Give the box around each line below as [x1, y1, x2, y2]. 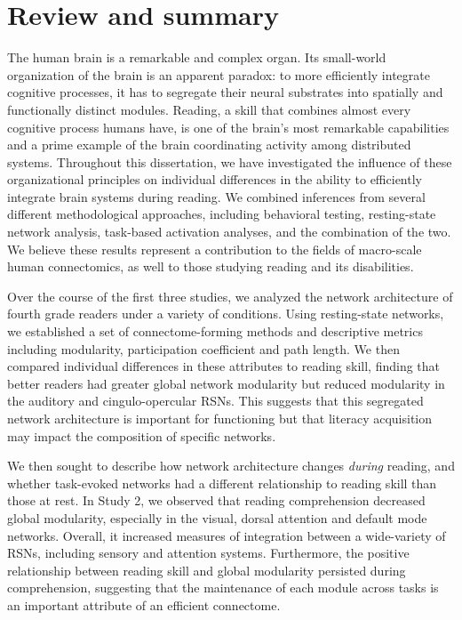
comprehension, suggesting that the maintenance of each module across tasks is [7, 578, 439, 597]
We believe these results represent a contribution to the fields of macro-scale [7, 239, 422, 258]
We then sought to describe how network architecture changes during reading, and [7, 456, 455, 475]
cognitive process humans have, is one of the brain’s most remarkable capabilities [7, 117, 450, 136]
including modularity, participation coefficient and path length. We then [7, 339, 400, 358]
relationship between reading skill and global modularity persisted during [7, 560, 406, 579]
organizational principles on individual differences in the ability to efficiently [7, 170, 422, 189]
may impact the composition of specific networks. [7, 426, 276, 445]
